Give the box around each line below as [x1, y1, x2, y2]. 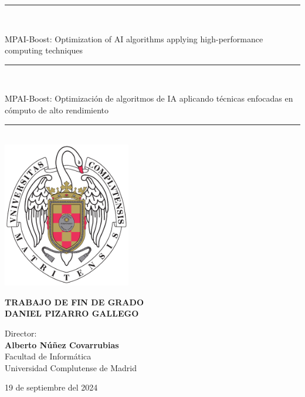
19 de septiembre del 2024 [5, 381, 98, 393]
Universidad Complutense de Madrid [5, 361, 137, 374]
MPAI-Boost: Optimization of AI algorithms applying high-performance [5, 32, 263, 45]
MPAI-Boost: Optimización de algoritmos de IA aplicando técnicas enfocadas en [5, 92, 293, 105]
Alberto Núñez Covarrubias [5, 338, 119, 351]
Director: [5, 327, 37, 339]
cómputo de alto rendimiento [5, 103, 109, 116]
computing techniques [5, 44, 83, 56]
